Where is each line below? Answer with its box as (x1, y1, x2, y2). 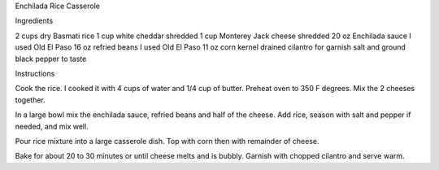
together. (15, 94, 46, 105)
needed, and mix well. (15, 121, 89, 131)
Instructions (15, 68, 55, 78)
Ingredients (15, 16, 54, 26)
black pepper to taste (15, 54, 87, 63)
